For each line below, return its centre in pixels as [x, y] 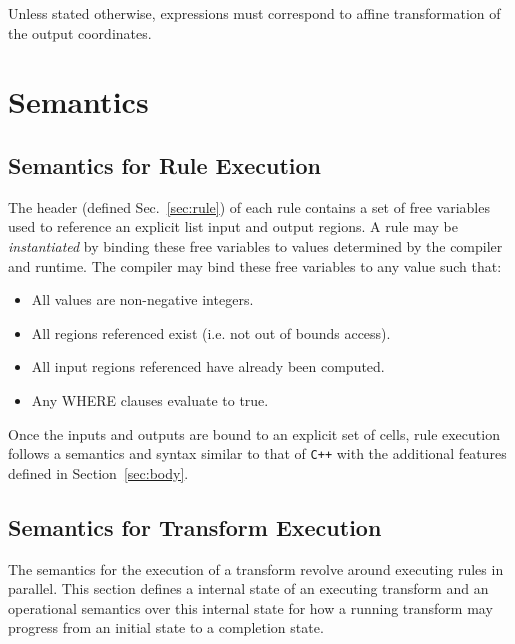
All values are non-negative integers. [142, 299]
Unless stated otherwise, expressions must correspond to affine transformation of [254, 13]
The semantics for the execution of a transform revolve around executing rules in [256, 568]
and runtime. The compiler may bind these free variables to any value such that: [255, 265]
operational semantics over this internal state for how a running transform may [250, 607]
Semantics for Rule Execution [165, 164]
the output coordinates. [80, 32]
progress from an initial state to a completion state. [166, 627]
